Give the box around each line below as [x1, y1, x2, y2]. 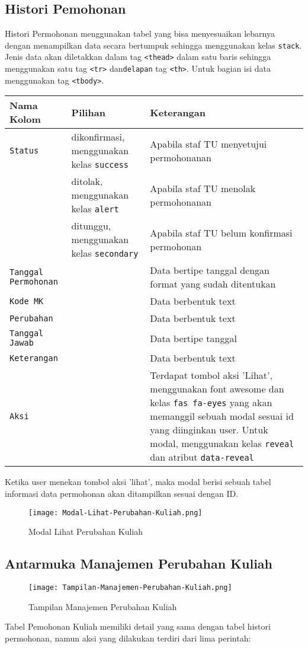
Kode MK [9, 296, 44, 306]
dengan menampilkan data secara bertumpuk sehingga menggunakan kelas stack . [5, 39, 302, 51]
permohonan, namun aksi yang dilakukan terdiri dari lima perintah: [5, 631, 251, 644]
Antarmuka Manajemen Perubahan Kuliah [5, 554, 273, 573]
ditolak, [71, 174, 103, 189]
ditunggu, [71, 219, 111, 233]
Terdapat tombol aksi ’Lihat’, [150, 368, 272, 382]
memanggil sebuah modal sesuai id [150, 409, 294, 423]
